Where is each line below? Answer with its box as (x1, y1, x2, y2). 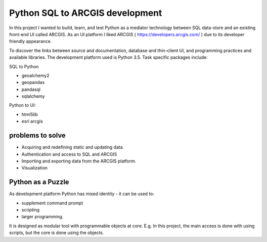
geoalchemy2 (21, 72, 49, 79)
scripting (21, 207, 40, 212)
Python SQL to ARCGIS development (9, 7, 162, 18)
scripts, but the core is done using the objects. (9, 230, 104, 236)
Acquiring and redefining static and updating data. (21, 144, 124, 150)
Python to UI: (9, 102, 36, 108)
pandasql (21, 86, 41, 92)
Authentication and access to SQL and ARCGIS (21, 151, 117, 157)
